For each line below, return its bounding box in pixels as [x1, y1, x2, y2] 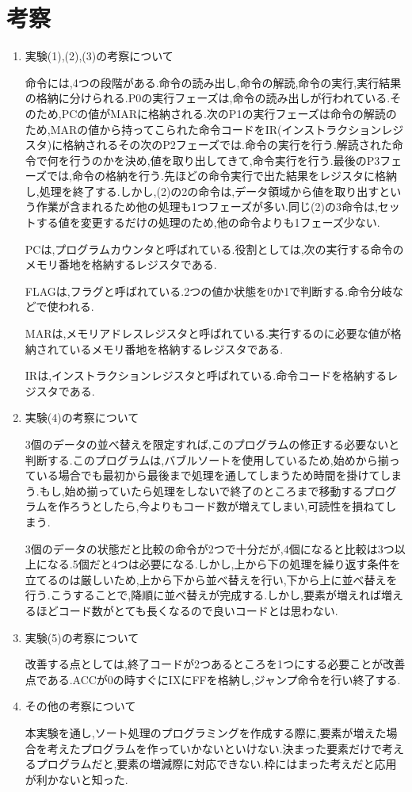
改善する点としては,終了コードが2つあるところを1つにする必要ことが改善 [25, 656, 406, 672]
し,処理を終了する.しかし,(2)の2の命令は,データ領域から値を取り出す [25, 182, 380, 199]
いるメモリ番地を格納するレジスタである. [69, 340, 284, 357]
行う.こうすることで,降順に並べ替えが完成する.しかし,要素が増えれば [25, 587, 381, 603]
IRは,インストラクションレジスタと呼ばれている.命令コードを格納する [25, 367, 387, 384]
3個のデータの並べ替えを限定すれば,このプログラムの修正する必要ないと [25, 436, 400, 452]
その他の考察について [25, 698, 136, 714]
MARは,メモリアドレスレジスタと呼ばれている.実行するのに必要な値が [25, 325, 391, 342]
